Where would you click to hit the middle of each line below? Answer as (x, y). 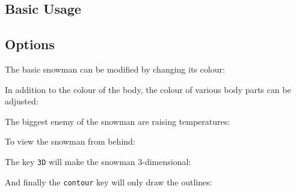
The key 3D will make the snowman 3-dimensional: (98, 161)
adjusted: (22, 101)
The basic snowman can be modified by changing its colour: (115, 69)
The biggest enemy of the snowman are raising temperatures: (118, 121)
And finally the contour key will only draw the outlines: (109, 181)
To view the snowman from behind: (70, 141)
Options (30, 44)
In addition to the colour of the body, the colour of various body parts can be (148, 89)
